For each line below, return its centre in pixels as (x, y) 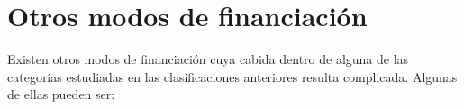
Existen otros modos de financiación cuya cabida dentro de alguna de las (208, 59)
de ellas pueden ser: (61, 94)
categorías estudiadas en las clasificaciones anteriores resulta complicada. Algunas (232, 76)
